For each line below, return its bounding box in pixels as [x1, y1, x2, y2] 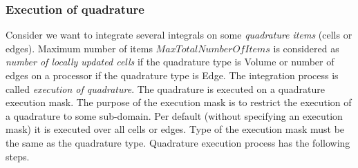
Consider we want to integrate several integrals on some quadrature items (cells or [6, 28, 352, 42]
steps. [6, 149, 30, 163]
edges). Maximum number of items [6, 41, 153, 55]
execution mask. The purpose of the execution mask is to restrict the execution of [6, 95, 352, 109]
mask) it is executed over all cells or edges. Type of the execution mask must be [6, 122, 345, 136]
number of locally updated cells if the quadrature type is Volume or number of [6, 54, 335, 69]
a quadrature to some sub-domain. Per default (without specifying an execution [6, 108, 343, 123]
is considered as [273, 41, 339, 55]
